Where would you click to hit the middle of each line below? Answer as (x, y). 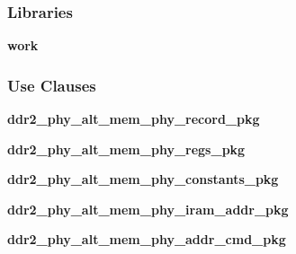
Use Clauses (52, 85)
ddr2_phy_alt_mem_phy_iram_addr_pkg (148, 209)
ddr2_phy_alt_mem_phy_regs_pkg (126, 149)
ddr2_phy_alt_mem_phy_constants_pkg (143, 179)
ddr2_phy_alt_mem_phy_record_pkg (134, 119)
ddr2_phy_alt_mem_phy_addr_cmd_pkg (147, 239)
